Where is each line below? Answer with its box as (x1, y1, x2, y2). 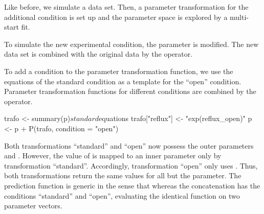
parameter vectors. (4, 200, 62, 211)
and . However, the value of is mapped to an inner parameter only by (4, 150, 222, 161)
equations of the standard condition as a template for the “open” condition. (4, 76, 241, 86)
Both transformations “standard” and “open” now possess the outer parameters (4, 140, 254, 151)
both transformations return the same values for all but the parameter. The (4, 170, 241, 181)
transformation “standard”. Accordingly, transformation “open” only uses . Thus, (4, 160, 258, 171)
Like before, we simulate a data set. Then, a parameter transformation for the (4, 2, 249, 12)
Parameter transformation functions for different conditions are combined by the (4, 86, 256, 97)
